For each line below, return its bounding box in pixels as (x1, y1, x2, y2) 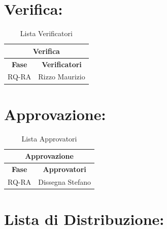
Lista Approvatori (21, 133, 77, 144)
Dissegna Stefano (38, 176, 91, 187)
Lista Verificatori (20, 28, 73, 39)
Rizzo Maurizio (38, 71, 85, 82)
